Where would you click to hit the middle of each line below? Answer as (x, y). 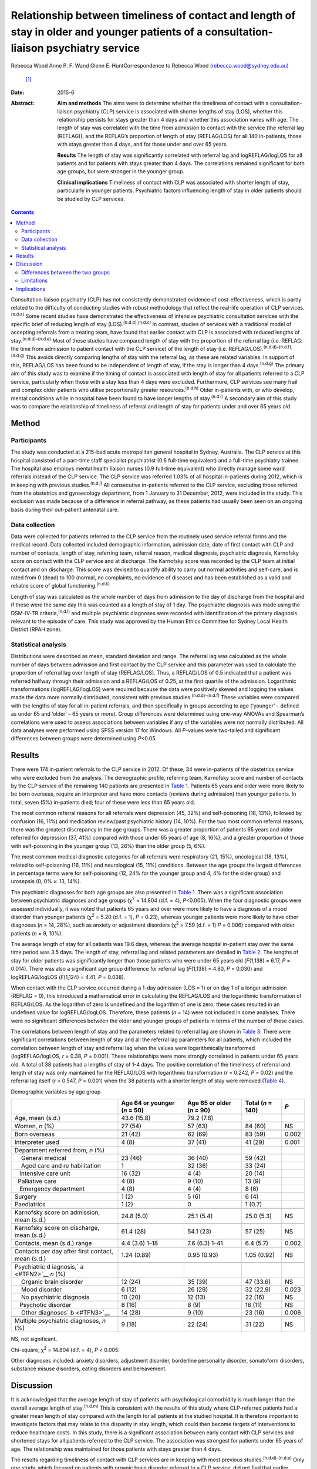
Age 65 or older (210, 1103)
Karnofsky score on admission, (57, 1212)
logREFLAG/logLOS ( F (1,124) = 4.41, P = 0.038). (68, 977)
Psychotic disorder (45, 1305)
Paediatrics (30, 1205)
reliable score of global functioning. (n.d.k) (60, 585)
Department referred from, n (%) (60, 1151)
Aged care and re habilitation (61, 1166)
